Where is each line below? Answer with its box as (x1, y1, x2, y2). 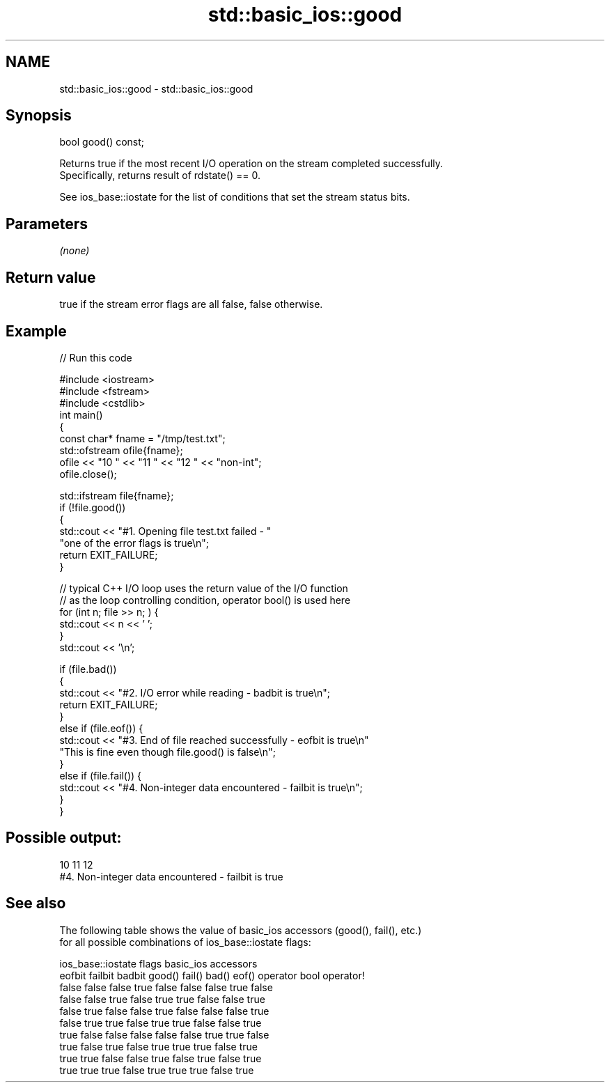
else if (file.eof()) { (59, 722, 143, 734)
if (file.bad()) (59, 662, 117, 675)
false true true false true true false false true (59, 1016, 262, 1029)
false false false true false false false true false (59, 981, 273, 993)
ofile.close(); (59, 467, 117, 480)
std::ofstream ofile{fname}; (59, 444, 183, 456)
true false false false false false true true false (59, 1028, 269, 1041)
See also (6, 894, 66, 912)
